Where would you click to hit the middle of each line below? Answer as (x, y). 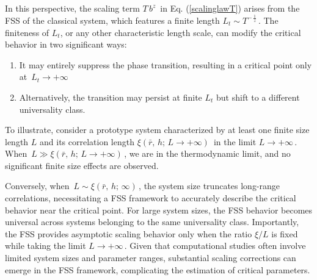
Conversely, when (37, 186)
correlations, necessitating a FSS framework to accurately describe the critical (151, 198)
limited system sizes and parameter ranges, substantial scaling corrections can (151, 258)
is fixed (285, 233)
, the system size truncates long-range (210, 186)
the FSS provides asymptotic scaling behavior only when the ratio (129, 233)
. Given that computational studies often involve (215, 246)
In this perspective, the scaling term (72, 8)
